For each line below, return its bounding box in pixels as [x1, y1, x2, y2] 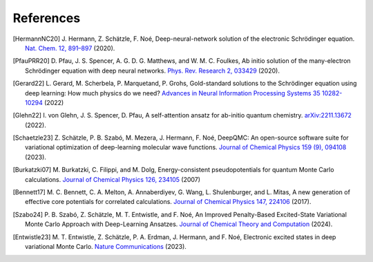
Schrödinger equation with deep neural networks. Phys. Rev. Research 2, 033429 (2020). [25, 66, 280, 75]
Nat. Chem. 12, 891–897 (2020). [25, 44, 115, 52]
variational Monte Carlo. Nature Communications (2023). [25, 242, 186, 250]
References [12, 10, 81, 26]
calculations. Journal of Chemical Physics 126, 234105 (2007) [25, 175, 200, 183]
